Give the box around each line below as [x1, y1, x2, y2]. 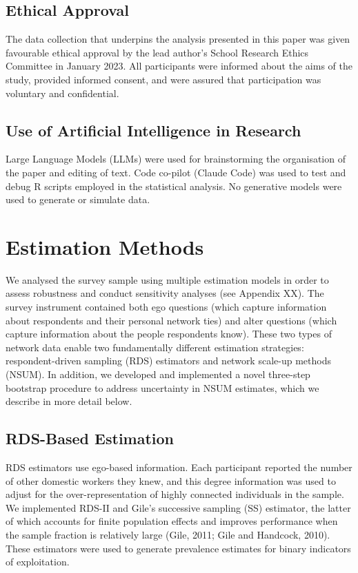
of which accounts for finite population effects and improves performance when [6, 514, 338, 528]
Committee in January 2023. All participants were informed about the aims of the [6, 59, 352, 73]
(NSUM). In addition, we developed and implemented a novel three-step [6, 367, 310, 382]
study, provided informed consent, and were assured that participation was [6, 72, 321, 86]
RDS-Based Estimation [6, 428, 175, 449]
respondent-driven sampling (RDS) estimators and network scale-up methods [6, 353, 331, 368]
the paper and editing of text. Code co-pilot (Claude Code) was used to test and [6, 165, 346, 179]
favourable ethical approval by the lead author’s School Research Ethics [6, 45, 309, 59]
